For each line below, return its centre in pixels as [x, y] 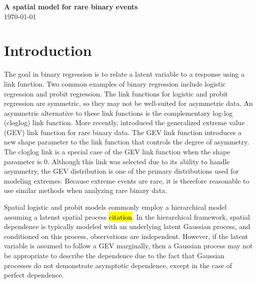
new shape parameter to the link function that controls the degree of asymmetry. [127, 142]
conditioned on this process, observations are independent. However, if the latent [126, 236]
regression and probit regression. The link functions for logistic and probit [116, 93]
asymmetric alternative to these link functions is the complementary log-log [118, 113]
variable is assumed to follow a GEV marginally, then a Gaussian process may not [128, 246]
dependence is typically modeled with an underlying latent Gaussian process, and [127, 226]
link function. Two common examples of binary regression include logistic [115, 83]
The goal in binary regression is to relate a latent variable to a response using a [124, 74]
